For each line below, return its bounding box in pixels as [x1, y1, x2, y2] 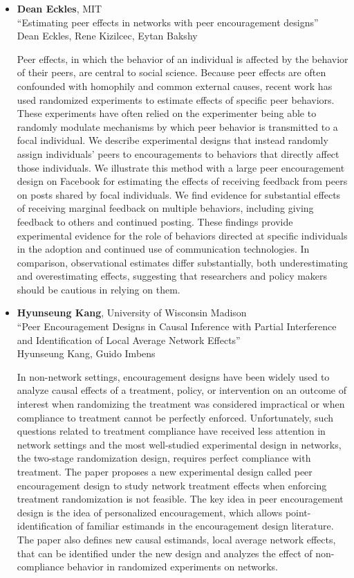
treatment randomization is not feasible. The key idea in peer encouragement [17, 491, 344, 506]
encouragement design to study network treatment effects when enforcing [17, 478, 327, 492]
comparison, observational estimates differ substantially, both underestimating [17, 255, 348, 269]
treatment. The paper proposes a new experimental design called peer [17, 464, 313, 478]
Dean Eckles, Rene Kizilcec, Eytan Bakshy [17, 28, 198, 43]
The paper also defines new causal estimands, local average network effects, [17, 532, 336, 546]
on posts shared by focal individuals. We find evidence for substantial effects [17, 187, 341, 201]
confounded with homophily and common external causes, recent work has [17, 78, 333, 93]
